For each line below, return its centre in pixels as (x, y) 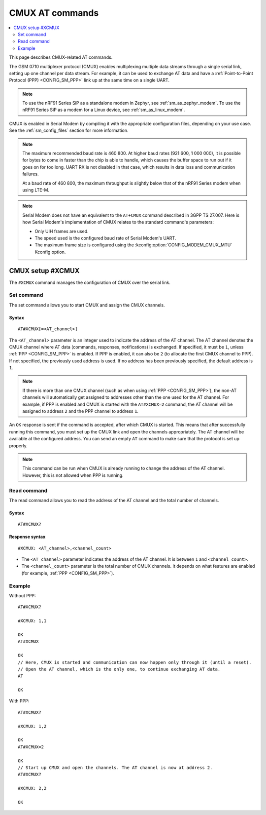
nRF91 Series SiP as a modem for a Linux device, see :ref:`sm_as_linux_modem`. (104, 110)
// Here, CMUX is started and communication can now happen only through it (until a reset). (135, 662)
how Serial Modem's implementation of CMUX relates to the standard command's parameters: (118, 222)
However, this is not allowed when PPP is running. (73, 475)
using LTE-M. (36, 190)
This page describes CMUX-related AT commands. (61, 57)
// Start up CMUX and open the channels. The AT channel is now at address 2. (115, 768)
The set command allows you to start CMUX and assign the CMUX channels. (87, 305)
